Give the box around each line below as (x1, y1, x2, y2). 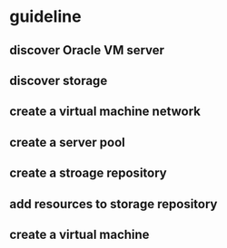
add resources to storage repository (9, 196, 218, 212)
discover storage (9, 72, 108, 88)
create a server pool (9, 134, 125, 150)
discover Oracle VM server (9, 43, 165, 58)
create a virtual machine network (9, 104, 202, 119)
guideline (9, 6, 82, 27)
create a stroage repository (9, 166, 167, 181)
